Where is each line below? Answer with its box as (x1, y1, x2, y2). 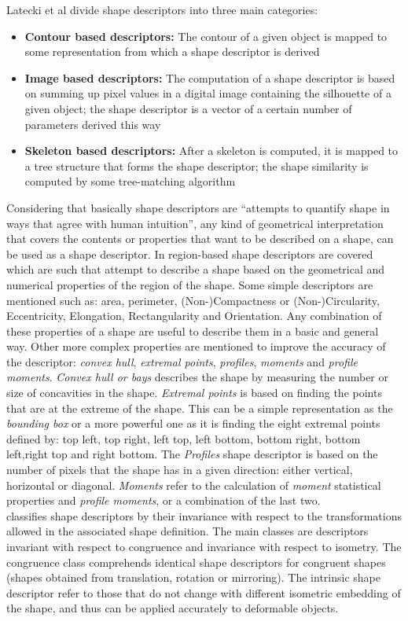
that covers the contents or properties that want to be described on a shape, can (6, 230, 394, 247)
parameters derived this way (24, 116, 161, 132)
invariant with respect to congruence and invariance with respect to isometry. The (6, 538, 402, 554)
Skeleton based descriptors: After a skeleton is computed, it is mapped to (24, 142, 399, 159)
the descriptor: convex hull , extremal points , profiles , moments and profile (6, 353, 358, 369)
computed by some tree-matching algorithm (24, 173, 236, 189)
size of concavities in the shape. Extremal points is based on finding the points (6, 384, 382, 401)
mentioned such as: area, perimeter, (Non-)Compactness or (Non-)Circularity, (6, 292, 380, 308)
